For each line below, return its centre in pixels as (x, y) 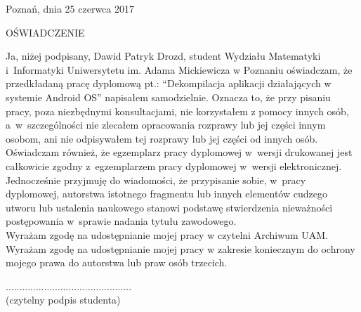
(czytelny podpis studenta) (63, 300)
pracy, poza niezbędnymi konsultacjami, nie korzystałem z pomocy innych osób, (177, 111)
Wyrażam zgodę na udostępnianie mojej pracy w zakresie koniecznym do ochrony (180, 248)
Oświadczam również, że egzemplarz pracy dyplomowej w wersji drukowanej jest (179, 152)
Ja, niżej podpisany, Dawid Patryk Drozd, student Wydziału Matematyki (163, 56)
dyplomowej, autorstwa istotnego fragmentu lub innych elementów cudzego (166, 194)
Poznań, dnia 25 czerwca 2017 (70, 8)
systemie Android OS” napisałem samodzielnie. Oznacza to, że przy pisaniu (168, 97)
